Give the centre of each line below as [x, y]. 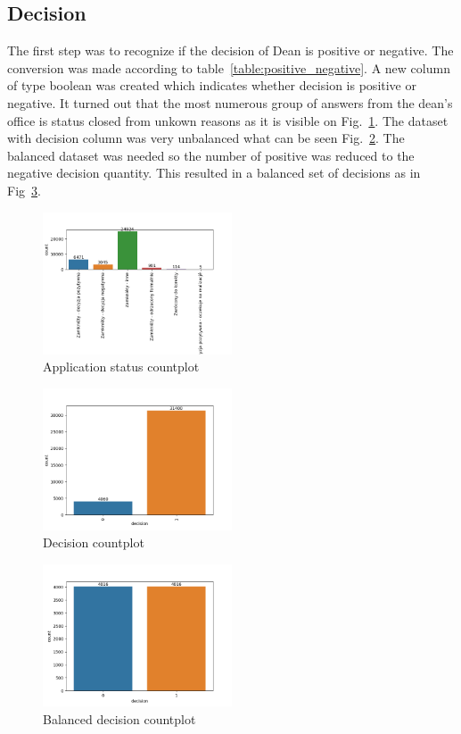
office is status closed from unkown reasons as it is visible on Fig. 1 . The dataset [228, 120]
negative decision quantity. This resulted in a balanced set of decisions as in [214, 173]
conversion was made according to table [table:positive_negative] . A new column [229, 67]
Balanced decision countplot [119, 718]
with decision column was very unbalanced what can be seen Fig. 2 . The [206, 138]
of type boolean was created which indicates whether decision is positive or [212, 85]
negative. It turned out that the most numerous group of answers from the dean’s [230, 102]
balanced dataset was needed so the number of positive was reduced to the [211, 155]
